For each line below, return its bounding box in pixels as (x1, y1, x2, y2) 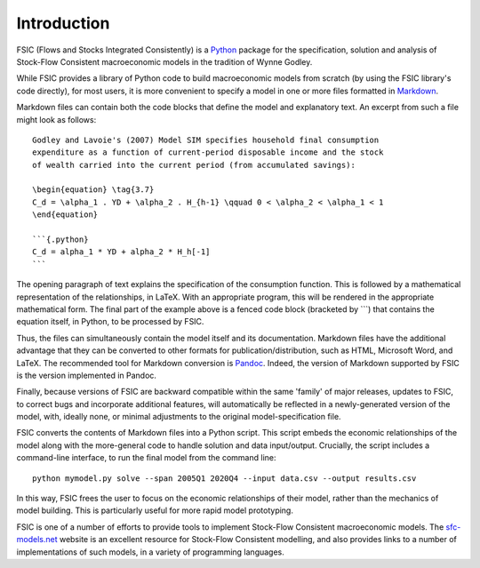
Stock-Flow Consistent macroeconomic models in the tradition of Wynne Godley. (16, 56, 313, 67)
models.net (16, 534, 58, 545)
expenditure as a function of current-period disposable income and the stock (32, 148, 384, 157)
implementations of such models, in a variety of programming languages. (16, 547, 284, 557)
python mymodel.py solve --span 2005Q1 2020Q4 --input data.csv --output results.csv (32, 473, 417, 484)
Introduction (16, 13, 110, 33)
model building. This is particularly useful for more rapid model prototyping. (16, 505, 293, 516)
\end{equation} (32, 210, 99, 220)
